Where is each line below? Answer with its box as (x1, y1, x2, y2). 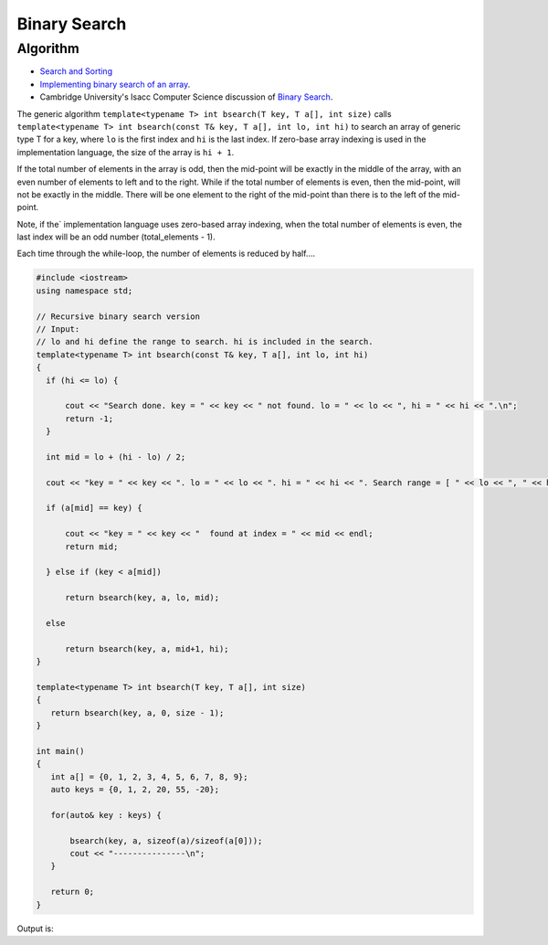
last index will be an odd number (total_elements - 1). (16, 231, 216, 242)
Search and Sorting (39, 66, 113, 77)
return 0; (50, 887, 95, 897)
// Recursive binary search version (36, 311, 201, 322)
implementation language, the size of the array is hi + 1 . (16, 146, 235, 157)
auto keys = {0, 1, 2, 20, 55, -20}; (50, 784, 219, 795)
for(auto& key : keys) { (50, 810, 162, 820)
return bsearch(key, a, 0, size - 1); (50, 707, 225, 717)
